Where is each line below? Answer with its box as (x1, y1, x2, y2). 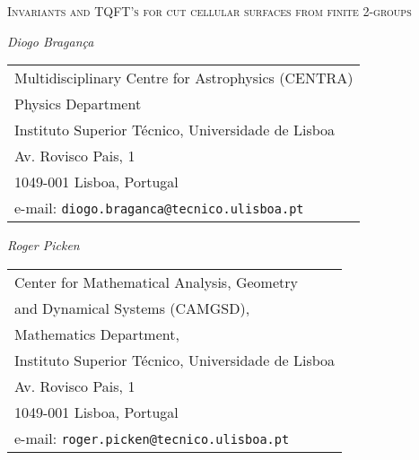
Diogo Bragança (7, 31, 94, 50)
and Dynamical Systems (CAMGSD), (14, 297, 250, 318)
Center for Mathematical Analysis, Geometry (14, 271, 298, 292)
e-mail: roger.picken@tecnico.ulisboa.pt (14, 427, 290, 448)
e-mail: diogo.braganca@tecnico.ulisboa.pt (14, 197, 304, 219)
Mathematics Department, (14, 323, 179, 344)
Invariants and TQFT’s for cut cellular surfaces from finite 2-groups (7, 2, 412, 20)
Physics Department (14, 93, 142, 115)
